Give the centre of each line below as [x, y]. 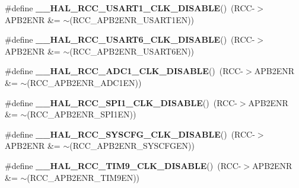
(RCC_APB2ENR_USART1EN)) [132, 19]
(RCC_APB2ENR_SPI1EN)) [82, 114]
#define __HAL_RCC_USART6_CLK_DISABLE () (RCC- [130, 39]
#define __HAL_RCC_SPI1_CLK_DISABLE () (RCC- [121, 102]
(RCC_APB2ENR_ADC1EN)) [84, 82]
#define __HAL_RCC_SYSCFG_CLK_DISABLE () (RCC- [130, 134]
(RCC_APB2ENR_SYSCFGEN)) [132, 146]
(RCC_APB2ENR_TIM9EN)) [83, 177]
